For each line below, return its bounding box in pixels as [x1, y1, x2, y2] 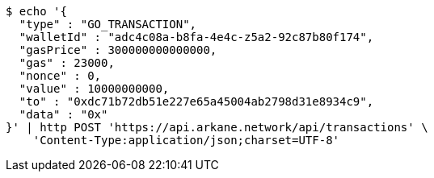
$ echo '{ [6, 5, 67, 18]
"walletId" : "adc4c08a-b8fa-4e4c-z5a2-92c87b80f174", [19, 31, 374, 43]
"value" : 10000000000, [19, 82, 170, 95]
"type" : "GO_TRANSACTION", [19, 18, 197, 31]
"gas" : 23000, [19, 56, 115, 69]
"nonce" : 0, [19, 69, 102, 82]
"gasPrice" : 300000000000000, [19, 43, 217, 56]
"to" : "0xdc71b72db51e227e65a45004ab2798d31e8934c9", [19, 95, 374, 108]
